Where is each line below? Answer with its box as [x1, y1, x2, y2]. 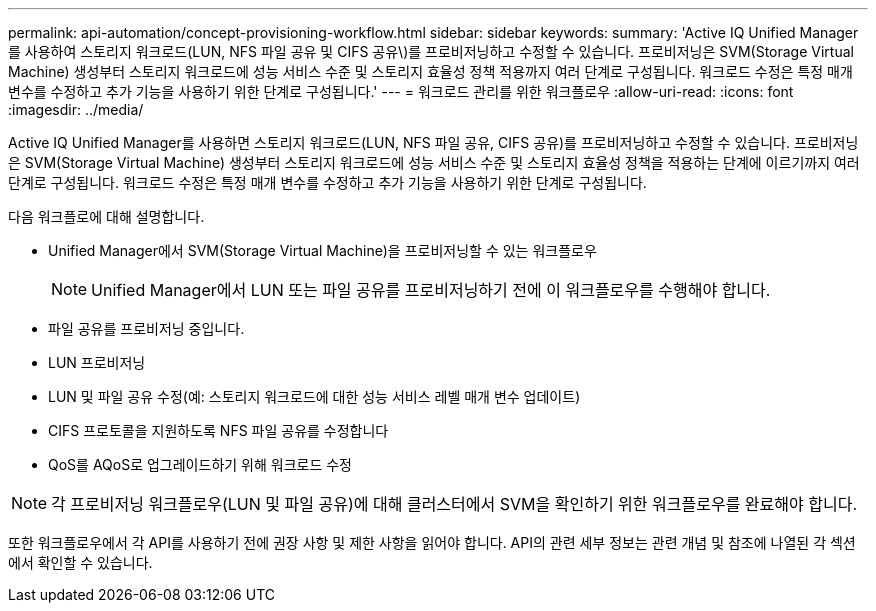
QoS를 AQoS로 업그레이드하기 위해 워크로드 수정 [48, 456, 352, 473]
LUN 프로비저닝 [48, 354, 146, 371]
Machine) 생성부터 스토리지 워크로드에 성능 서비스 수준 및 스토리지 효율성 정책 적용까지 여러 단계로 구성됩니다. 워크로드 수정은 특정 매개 [8, 63, 853, 80]
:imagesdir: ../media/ [8, 101, 144, 118]
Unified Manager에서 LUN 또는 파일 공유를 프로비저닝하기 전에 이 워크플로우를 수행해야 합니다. [91, 280, 771, 300]
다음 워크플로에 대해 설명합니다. [8, 208, 205, 225]
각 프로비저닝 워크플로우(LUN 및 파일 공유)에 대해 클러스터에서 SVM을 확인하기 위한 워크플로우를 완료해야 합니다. [51, 494, 858, 514]
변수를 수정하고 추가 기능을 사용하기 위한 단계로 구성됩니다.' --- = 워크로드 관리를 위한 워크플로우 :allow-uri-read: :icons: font [8, 83, 794, 100]
